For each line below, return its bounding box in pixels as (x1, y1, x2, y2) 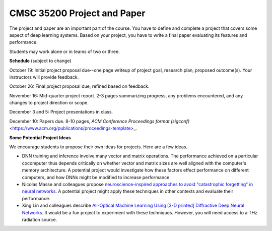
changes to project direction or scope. (9, 100, 89, 106)
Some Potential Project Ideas (9, 134, 71, 141)
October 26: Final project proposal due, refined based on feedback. (9, 83, 150, 89)
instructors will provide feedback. (9, 74, 79, 80)
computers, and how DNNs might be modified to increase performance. (22, 174, 171, 180)
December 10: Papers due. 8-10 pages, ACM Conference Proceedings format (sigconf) (9, 118, 190, 124)
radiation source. (22, 216, 57, 222)
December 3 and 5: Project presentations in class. (9, 109, 113, 115)
